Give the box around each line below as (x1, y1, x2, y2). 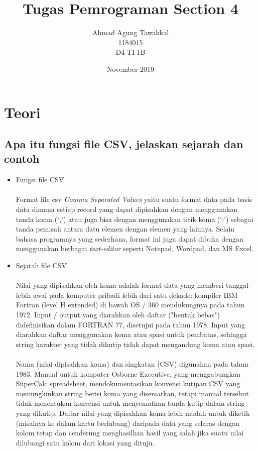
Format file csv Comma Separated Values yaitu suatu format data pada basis (16, 194, 252, 204)
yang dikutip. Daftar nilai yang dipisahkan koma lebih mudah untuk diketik (16, 407, 250, 418)
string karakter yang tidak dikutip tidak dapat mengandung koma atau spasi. (16, 339, 255, 349)
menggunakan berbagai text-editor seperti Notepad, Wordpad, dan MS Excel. (16, 243, 254, 254)
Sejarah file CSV (16, 260, 67, 271)
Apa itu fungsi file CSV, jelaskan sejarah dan (4, 136, 243, 152)
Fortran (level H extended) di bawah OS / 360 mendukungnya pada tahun (16, 299, 245, 310)
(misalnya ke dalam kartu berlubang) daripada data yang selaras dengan (16, 417, 239, 428)
